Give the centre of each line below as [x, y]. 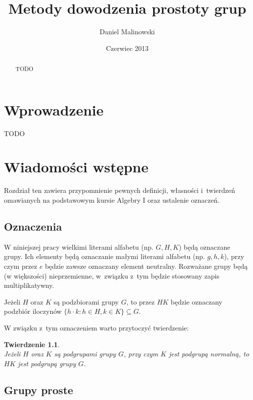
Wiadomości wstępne [76, 167]
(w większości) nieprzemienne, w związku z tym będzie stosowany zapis [112, 275]
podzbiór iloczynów [33, 311]
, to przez [140, 301]
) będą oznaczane [205, 247]
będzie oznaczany [196, 301]
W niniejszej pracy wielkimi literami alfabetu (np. [79, 247]
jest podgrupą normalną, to [209, 354]
